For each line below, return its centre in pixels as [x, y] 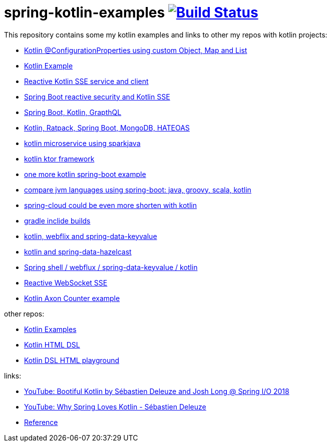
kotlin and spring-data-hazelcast [78, 251]
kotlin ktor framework [59, 158]
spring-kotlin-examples [85, 12]
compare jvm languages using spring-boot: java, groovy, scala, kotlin [138, 189]
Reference [41, 422]
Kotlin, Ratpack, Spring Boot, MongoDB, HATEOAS [107, 127]
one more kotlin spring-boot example [85, 174]
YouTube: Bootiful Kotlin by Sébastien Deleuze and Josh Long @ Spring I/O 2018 [157, 391]
